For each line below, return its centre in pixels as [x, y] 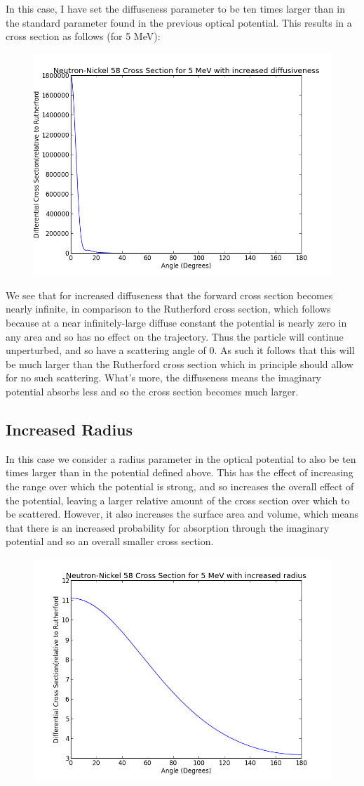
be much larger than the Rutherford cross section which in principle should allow [180, 363]
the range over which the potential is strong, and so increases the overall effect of [180, 486]
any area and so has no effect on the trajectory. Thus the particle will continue [175, 336]
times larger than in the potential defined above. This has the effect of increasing [180, 472]
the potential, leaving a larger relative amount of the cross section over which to [178, 500]
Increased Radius [69, 429]
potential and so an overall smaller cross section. [110, 541]
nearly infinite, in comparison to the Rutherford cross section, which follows [168, 309]
